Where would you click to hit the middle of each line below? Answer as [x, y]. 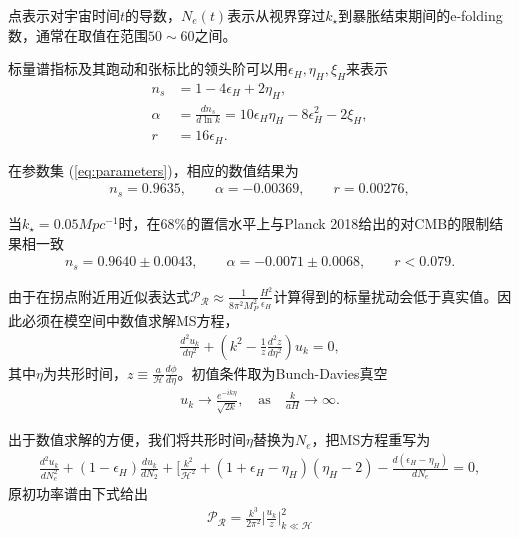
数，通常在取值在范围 [78, 34]
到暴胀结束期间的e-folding [420, 15]
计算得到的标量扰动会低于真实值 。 [385, 295]
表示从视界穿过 [276, 15]
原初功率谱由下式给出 [78, 493]
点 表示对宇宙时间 [64, 15]
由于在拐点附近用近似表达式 [99, 295]
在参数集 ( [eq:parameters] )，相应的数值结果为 [153, 169]
